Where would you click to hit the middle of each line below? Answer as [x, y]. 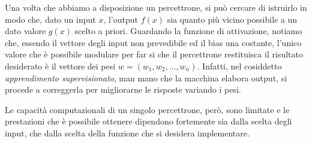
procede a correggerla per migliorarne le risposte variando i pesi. [123, 89]
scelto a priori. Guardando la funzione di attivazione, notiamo [188, 31]
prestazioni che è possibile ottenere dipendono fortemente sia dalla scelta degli [148, 121]
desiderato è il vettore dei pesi [60, 66]
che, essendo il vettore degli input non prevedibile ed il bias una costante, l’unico [153, 42]
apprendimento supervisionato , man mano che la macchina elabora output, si [146, 77]
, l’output [121, 19]
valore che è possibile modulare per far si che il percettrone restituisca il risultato [154, 54]
